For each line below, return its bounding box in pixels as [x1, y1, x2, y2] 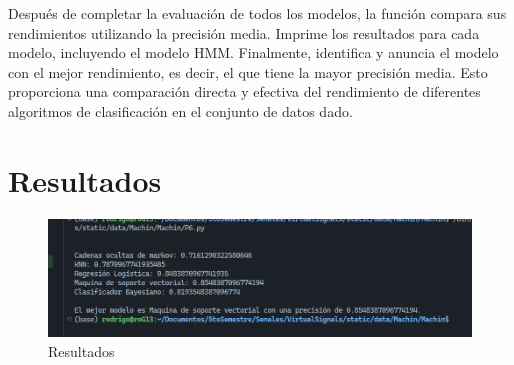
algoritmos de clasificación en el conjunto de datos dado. [8, 100, 353, 121]
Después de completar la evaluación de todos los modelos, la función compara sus [8, 3, 507, 23]
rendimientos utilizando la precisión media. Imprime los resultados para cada [8, 22, 480, 43]
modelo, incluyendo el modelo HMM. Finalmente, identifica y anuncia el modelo [8, 42, 499, 63]
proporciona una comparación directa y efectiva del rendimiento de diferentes [8, 81, 481, 102]
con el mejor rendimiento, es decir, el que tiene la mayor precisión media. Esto [8, 61, 488, 82]
